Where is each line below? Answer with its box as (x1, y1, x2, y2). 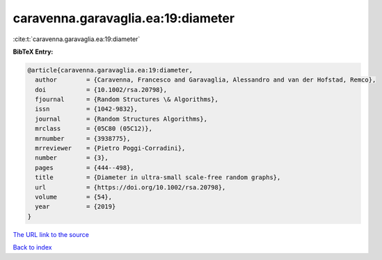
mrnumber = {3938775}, (35, 135, 131, 142)
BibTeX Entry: (13, 47, 54, 56)
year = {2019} (35, 203, 116, 211)
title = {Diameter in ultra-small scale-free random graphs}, (35, 174, 281, 181)
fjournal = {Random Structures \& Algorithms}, (35, 95, 218, 104)
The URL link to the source (13, 230, 90, 238)
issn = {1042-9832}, (35, 105, 138, 113)
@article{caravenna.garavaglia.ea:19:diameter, (27, 66, 193, 74)
